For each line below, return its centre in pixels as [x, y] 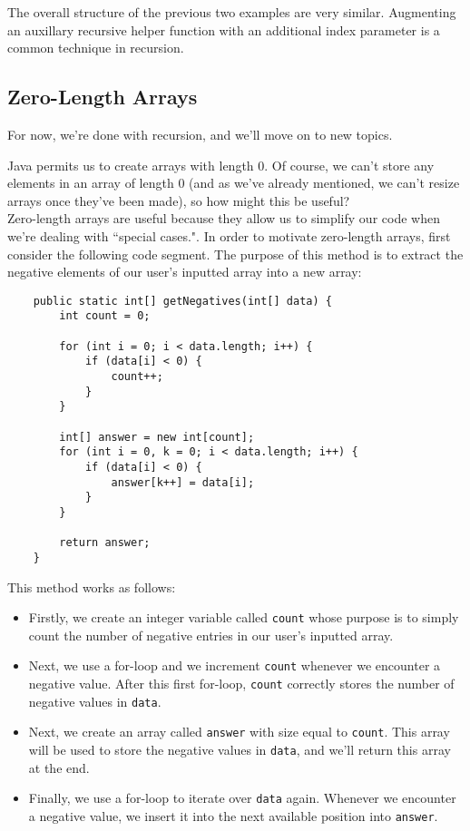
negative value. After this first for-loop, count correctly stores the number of [241, 684]
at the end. [59, 767]
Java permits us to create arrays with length [131, 165]
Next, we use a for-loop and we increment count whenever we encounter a [235, 665]
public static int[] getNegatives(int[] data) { [182, 301]
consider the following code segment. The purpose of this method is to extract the [235, 254]
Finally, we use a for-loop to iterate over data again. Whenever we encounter [242, 798]
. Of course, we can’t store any [349, 165]
